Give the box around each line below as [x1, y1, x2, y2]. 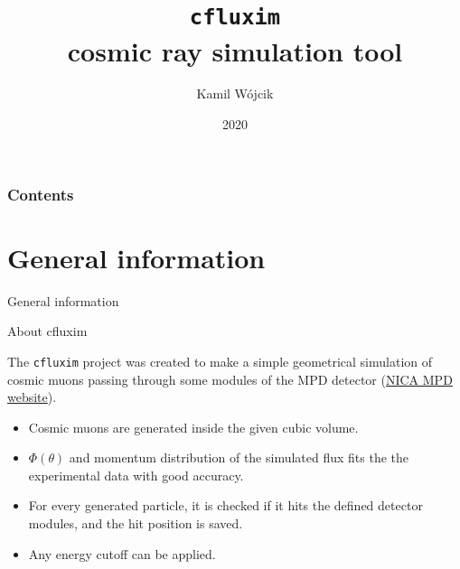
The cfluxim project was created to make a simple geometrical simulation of [7, 351, 433, 370]
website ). [7, 387, 57, 406]
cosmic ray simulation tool [67, 32, 403, 69]
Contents [7, 182, 74, 205]
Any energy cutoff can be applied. [28, 544, 216, 563]
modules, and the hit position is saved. [28, 514, 243, 533]
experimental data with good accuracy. [28, 465, 244, 484]
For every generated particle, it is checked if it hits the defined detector [28, 496, 423, 515]
